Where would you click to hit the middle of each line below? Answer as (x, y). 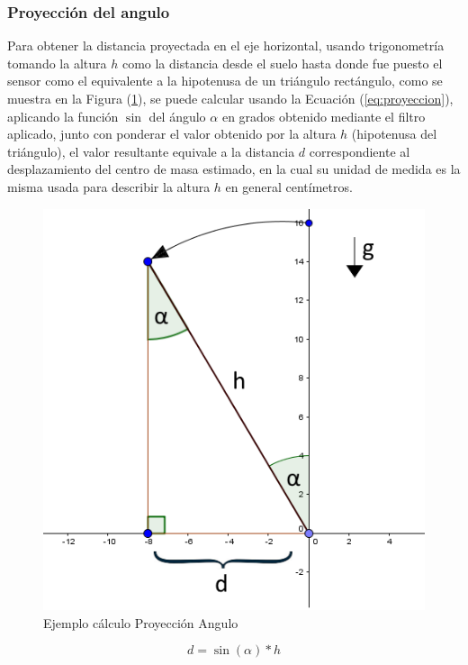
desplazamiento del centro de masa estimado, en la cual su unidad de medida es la (234, 169)
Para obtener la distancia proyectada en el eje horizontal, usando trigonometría (226, 46)
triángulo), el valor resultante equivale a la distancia (151, 151)
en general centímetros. (289, 186)
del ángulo (177, 116)
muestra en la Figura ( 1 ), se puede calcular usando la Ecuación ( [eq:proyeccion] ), (230, 98)
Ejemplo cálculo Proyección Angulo (141, 622)
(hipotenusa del (394, 134)
